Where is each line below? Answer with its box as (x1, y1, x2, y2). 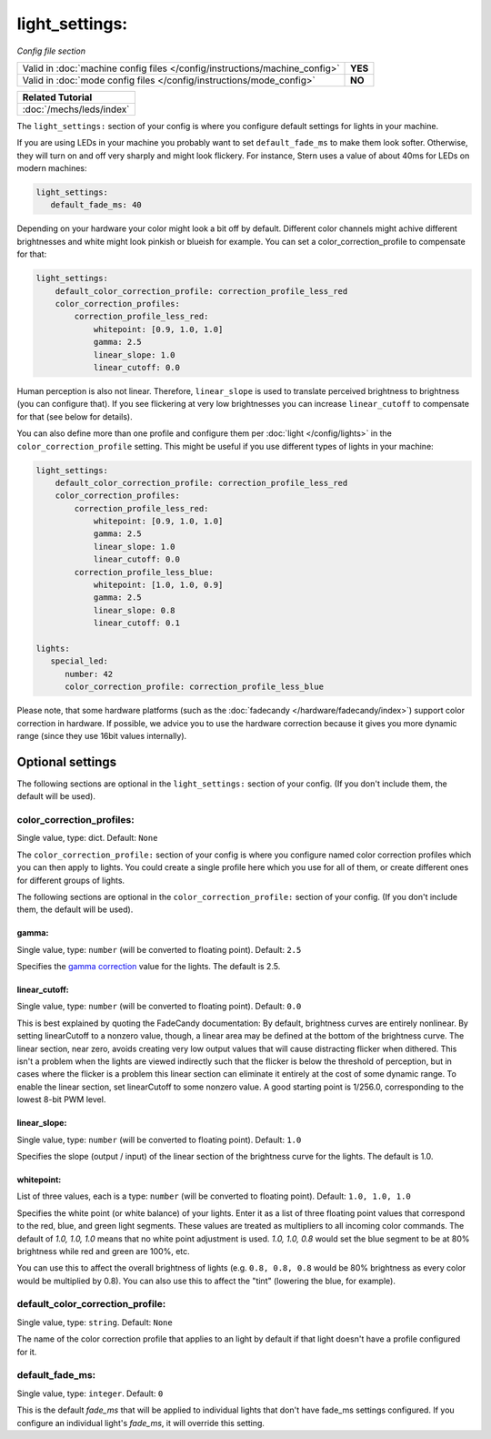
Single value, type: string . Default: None (16, 1316, 173, 1328)
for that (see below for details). (16, 410, 133, 422)
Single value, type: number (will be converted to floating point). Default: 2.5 (16, 944, 302, 955)
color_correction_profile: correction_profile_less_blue (65, 682, 325, 692)
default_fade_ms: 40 (50, 200, 143, 210)
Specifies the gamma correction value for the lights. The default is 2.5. (16, 961, 281, 972)
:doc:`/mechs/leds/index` (22, 103, 130, 116)
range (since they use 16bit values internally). (16, 730, 187, 741)
